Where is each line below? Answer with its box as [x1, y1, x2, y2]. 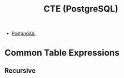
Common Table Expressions [4, 47, 120, 58]
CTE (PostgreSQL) [44, 3, 118, 14]
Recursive [4, 66, 36, 75]
